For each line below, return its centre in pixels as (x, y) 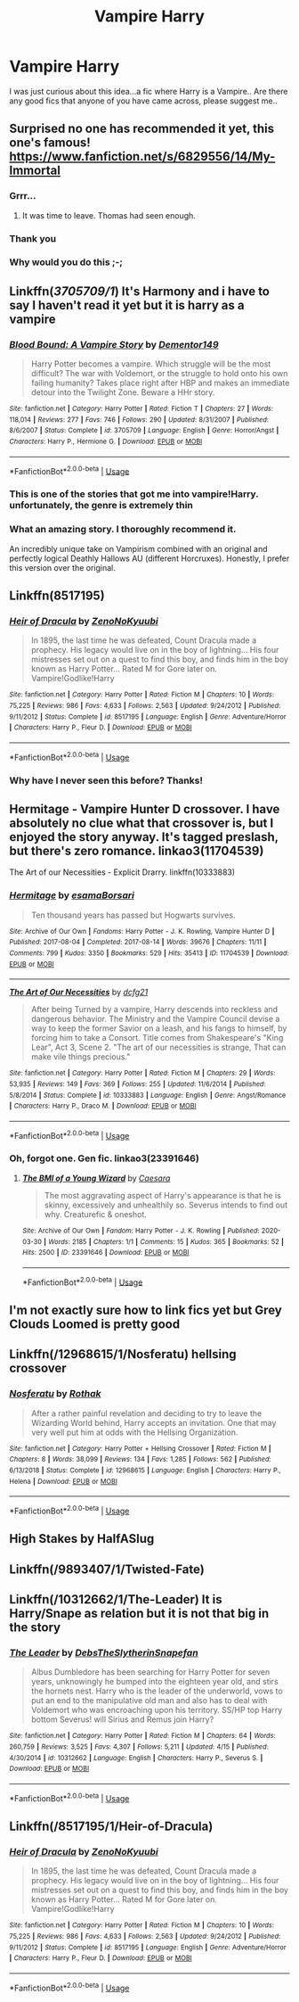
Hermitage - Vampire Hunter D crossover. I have (145, 809)
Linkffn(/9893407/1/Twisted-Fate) (107, 1569)
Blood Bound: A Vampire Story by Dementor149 (114, 344)
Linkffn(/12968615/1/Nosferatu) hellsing (123, 1354)
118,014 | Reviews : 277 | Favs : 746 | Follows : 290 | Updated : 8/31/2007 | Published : (139, 420)
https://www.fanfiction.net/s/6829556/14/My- (142, 157)
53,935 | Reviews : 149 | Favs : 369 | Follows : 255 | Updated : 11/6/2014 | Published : (137, 1084)
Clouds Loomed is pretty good (95, 1324)
